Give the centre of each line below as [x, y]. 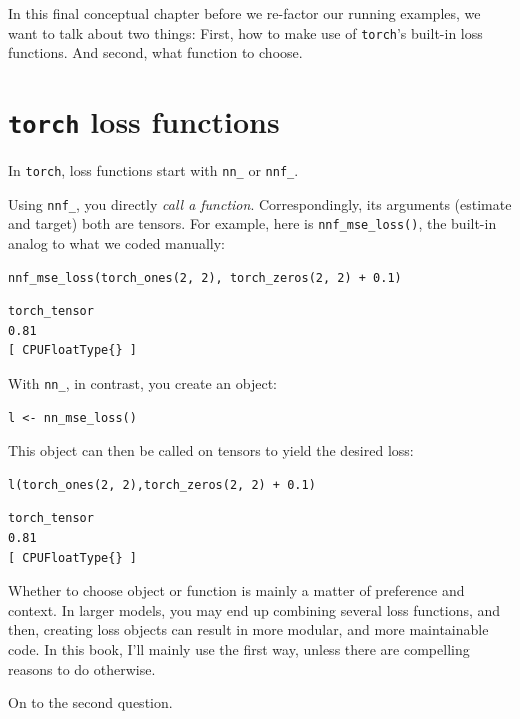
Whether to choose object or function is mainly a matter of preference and [236, 590]
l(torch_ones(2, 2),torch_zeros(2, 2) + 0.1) [162, 484]
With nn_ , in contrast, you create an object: [142, 383]
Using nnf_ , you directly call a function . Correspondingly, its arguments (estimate [260, 203]
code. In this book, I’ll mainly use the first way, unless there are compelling [239, 649]
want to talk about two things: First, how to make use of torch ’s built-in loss [245, 32]
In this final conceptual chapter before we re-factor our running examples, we [244, 13]
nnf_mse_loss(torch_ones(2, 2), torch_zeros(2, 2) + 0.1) [205, 277]
